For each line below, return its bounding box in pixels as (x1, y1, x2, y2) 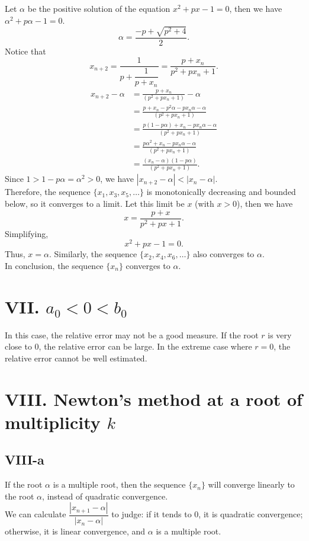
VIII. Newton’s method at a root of (5, 386, 302, 411)
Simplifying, (5, 227, 49, 239)
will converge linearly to (208, 478, 295, 491)
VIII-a (5, 450, 44, 469)
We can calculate (5, 508, 66, 520)
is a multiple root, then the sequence (53, 478, 186, 491)
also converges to (193, 248, 255, 260)
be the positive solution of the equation (27, 2, 170, 14)
